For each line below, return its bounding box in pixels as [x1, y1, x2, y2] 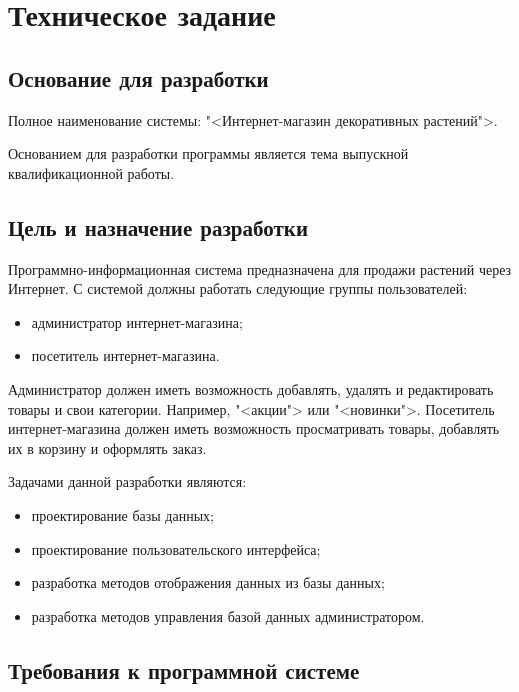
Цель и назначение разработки [8, 211, 309, 242]
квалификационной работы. [8, 162, 175, 183]
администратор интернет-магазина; [31, 311, 243, 332]
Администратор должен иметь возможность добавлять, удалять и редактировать [8, 378, 494, 399]
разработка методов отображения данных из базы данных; [31, 572, 385, 593]
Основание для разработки [8, 62, 269, 93]
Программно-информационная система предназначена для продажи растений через [8, 258, 512, 279]
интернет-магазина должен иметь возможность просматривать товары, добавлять [8, 418, 500, 439]
